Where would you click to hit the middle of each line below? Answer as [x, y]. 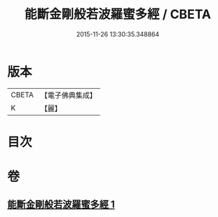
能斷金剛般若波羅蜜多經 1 [61, 205]
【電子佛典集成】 [68, 95]
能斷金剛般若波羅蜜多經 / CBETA [118, 14]
